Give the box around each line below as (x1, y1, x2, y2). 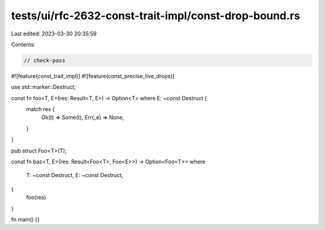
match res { (26, 106, 55, 113)
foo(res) (26, 194, 46, 201)
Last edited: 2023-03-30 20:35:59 (11, 30, 97, 37)
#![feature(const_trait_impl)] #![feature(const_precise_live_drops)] (11, 72, 175, 79)
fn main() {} (11, 216, 40, 223)
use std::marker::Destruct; (11, 83, 76, 91)
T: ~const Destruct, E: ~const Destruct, (26, 172, 123, 179)
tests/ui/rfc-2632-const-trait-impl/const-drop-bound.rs (11, 9, 300, 22)
